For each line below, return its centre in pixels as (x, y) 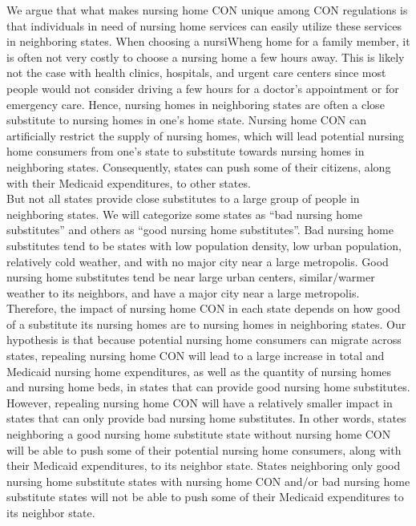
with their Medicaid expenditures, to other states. (129, 182)
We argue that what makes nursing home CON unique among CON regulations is (207, 10)
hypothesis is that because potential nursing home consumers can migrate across (204, 340)
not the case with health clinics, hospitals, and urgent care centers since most (196, 73)
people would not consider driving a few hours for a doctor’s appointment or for (203, 88)
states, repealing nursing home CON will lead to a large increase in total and (196, 356)
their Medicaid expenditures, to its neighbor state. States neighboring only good (204, 465)
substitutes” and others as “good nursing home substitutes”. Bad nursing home (200, 230)
